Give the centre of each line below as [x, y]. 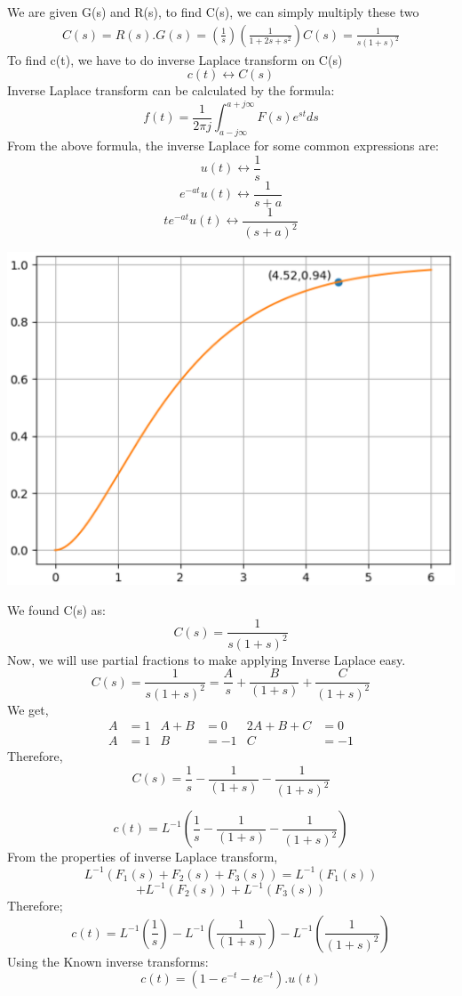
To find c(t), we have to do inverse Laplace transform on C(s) [175, 59]
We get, [28, 709]
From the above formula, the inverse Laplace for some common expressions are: [223, 145]
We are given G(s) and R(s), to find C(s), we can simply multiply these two [213, 12]
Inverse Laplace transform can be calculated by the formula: [171, 90]
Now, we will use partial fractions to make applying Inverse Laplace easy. [207, 659]
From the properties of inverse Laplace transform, [143, 857]
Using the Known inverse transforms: [108, 961]
